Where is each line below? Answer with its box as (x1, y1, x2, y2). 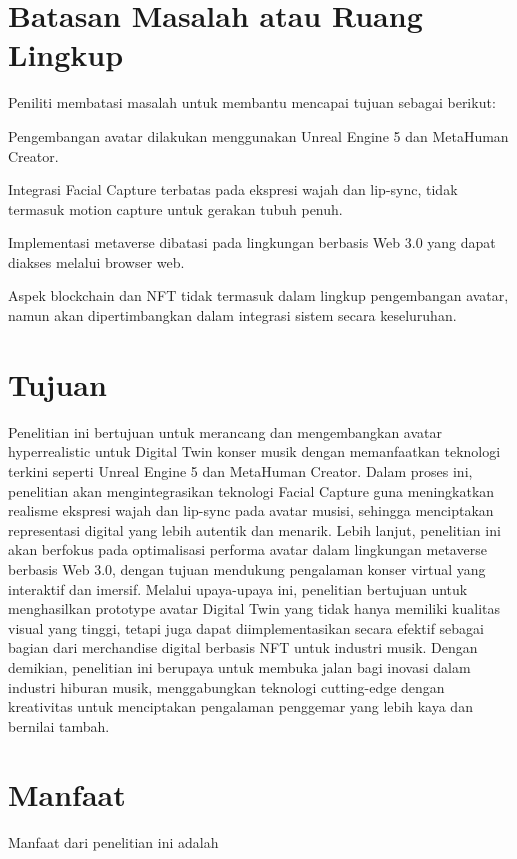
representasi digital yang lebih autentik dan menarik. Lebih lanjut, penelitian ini (8, 519, 501, 540)
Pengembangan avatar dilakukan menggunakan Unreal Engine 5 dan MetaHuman (8, 125, 509, 146)
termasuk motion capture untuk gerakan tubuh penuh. (8, 198, 343, 219)
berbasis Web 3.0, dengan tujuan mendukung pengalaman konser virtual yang (8, 558, 486, 579)
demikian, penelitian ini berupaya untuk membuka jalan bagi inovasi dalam (8, 656, 471, 677)
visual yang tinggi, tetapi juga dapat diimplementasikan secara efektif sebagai (8, 617, 484, 638)
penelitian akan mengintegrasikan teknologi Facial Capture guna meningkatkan (8, 480, 495, 501)
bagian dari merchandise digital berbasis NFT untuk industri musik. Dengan (8, 637, 478, 658)
